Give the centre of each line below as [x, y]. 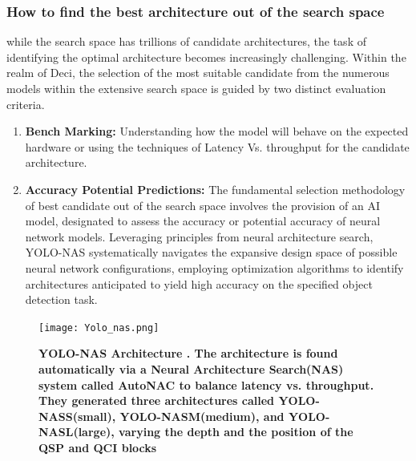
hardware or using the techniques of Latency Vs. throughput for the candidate [217, 146]
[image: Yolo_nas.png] [99, 328]
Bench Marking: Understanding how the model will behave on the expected [217, 131]
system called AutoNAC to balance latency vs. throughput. [206, 384]
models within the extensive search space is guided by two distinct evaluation [196, 88]
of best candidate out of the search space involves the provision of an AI [203, 205]
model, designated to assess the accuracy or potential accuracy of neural [203, 221]
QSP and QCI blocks [98, 447]
